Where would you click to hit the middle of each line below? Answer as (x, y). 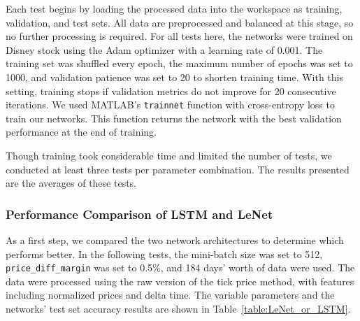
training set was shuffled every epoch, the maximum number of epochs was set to (179, 63)
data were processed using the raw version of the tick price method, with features (180, 281)
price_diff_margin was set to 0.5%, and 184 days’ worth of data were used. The (180, 267)
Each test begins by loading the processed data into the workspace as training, (174, 8)
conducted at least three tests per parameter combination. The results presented (178, 169)
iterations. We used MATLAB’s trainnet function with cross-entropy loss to (170, 105)
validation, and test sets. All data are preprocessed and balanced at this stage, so (180, 22)
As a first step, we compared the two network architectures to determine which (175, 240)
